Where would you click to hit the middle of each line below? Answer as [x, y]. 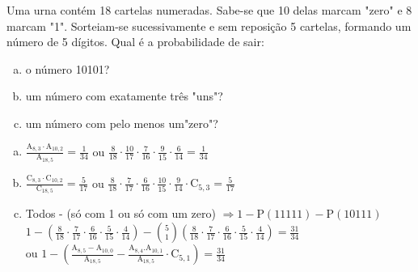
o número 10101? [68, 68]
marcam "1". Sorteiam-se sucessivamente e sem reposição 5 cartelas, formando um [209, 25]
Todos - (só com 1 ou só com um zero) [120, 213]
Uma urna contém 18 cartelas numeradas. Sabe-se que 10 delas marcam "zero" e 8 [209, 10]
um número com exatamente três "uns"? [124, 96]
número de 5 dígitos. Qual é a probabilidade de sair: [135, 42]
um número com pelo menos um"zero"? [122, 123]
